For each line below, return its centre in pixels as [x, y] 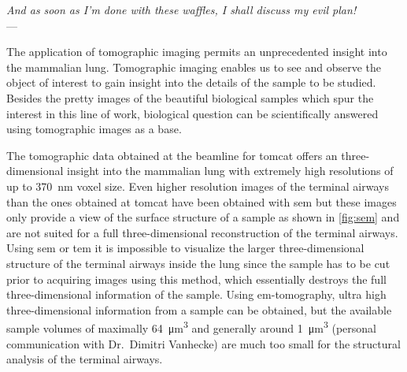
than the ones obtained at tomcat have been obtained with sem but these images [202, 201]
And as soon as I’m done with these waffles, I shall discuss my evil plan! [181, 9]
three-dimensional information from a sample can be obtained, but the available [199, 309]
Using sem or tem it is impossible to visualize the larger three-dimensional [185, 248]
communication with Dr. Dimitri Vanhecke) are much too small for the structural [203, 343]
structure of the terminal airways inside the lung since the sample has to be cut [198, 263]
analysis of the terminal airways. [85, 359]
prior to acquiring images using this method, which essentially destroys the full [196, 279]
